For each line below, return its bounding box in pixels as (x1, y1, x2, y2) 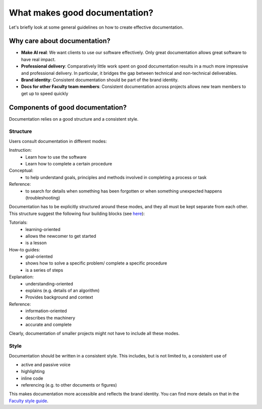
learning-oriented (25, 226, 61, 232)
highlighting (21, 369, 45, 374)
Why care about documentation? (9, 37, 111, 45)
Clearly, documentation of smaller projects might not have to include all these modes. (9, 331, 180, 337)
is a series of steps (25, 267, 63, 273)
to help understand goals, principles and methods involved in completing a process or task (25, 174, 207, 180)
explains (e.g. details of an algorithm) (25, 287, 100, 294)
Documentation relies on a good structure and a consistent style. (9, 116, 139, 122)
